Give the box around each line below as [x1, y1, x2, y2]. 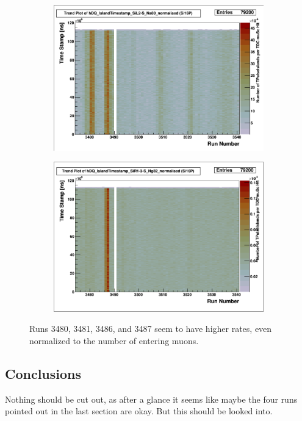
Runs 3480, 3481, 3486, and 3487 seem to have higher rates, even [29, 322, 272, 335]
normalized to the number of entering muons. [29, 334, 199, 347]
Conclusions [5, 364, 82, 383]
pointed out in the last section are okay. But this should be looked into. [5, 405, 273, 417]
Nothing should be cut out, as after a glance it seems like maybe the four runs [5, 392, 298, 405]
